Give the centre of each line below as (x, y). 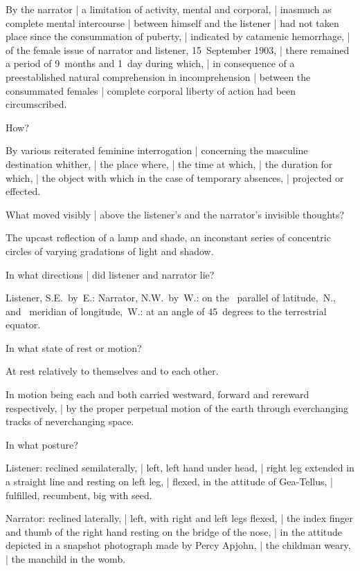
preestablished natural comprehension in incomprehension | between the (158, 76)
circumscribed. (36, 104)
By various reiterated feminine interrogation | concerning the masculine (157, 150)
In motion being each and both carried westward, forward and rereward (157, 394)
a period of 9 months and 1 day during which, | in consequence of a (150, 63)
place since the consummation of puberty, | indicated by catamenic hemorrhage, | (178, 36)
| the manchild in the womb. (66, 559)
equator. (23, 325)
